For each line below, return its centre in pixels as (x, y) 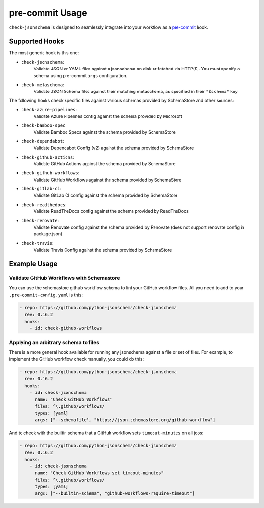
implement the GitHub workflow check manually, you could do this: (77, 359)
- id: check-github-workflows (66, 328)
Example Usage (33, 264)
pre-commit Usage (48, 13)
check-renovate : (40, 220)
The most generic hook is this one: (44, 53)
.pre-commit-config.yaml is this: (46, 295)
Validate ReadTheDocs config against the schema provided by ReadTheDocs (111, 211)
